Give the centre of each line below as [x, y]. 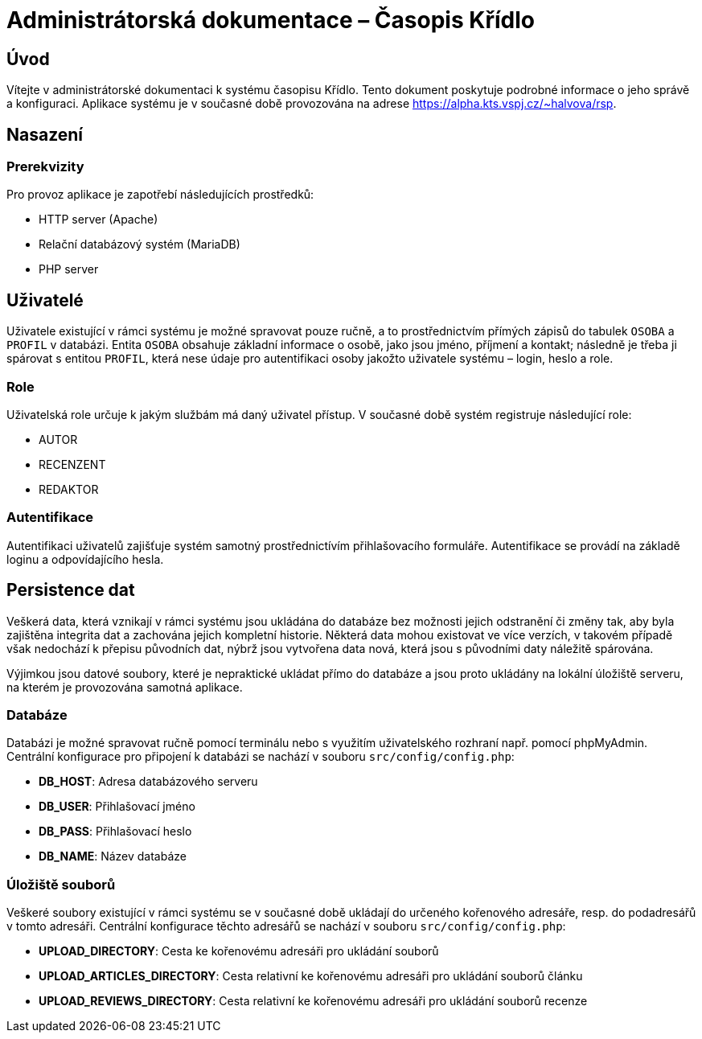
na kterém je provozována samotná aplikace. [125, 687]
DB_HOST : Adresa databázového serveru [148, 782]
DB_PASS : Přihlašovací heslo [115, 832]
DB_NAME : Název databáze [113, 856]
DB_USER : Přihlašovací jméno [117, 807]
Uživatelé [45, 300]
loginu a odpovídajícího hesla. [85, 559]
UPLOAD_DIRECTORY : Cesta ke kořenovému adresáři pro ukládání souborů [239, 951]
